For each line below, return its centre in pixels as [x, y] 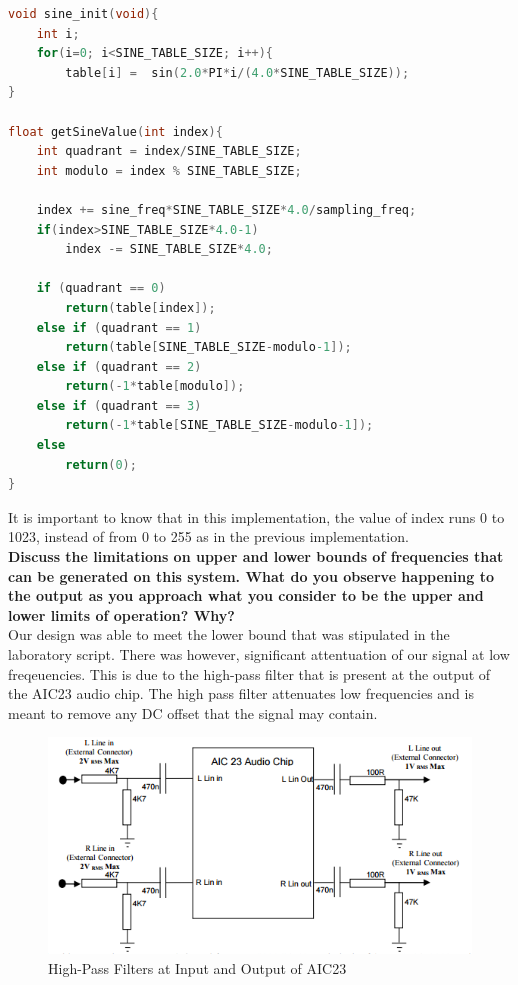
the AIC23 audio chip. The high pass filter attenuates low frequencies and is [241, 693]
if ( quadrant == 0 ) [101, 288]
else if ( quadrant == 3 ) [119, 405]
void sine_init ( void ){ [83, 14]
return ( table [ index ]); [140, 307]
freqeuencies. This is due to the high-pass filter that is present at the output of [249, 673]
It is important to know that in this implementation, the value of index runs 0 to [256, 516]
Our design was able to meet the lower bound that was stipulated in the [229, 634]
